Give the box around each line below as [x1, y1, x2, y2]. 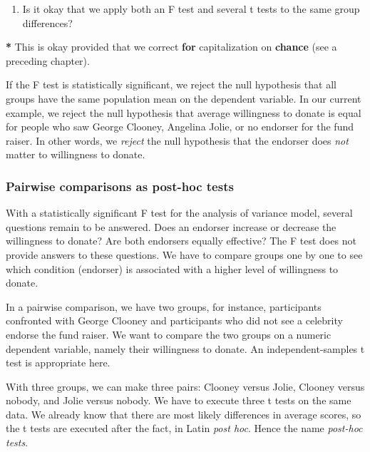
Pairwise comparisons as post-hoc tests [6, 177, 234, 195]
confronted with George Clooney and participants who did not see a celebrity [6, 313, 343, 328]
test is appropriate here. [6, 355, 111, 370]
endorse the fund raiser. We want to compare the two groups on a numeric [6, 327, 332, 341]
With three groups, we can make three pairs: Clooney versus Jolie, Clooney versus [6, 379, 365, 394]
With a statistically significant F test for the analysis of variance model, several [6, 205, 353, 220]
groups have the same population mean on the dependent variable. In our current [6, 91, 361, 106]
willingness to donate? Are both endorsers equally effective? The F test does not [6, 233, 356, 248]
